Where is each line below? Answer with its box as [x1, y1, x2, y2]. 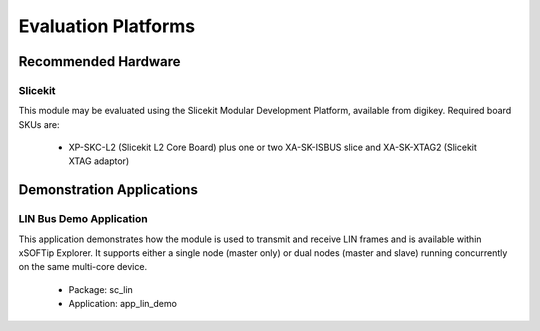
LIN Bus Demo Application [18, 212, 149, 226]
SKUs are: [18, 118, 60, 130]
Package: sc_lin [68, 283, 134, 295]
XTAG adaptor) [68, 155, 130, 167]
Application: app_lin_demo [68, 298, 177, 310]
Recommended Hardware [18, 53, 181, 70]
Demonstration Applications [18, 181, 199, 199]
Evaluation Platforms [18, 15, 196, 37]
